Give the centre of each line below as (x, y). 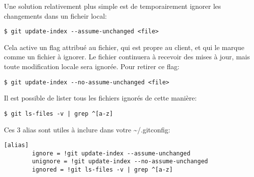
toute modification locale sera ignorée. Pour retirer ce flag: (92, 66)
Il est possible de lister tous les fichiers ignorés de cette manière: (100, 98)
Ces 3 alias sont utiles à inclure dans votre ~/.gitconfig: (87, 129)
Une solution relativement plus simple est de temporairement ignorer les (113, 6)
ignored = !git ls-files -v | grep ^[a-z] (102, 170)
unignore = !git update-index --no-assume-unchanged (120, 162)
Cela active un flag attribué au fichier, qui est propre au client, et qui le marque (124, 47)
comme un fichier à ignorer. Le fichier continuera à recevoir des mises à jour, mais (127, 57)
